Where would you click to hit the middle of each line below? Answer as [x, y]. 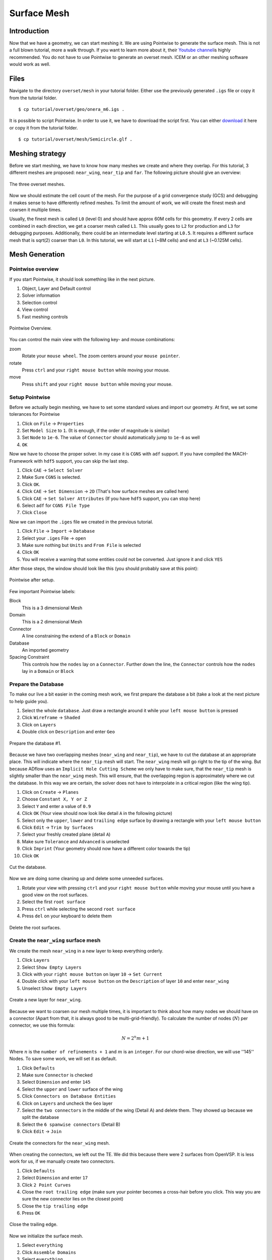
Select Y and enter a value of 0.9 [56, 806]
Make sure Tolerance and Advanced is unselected [76, 841]
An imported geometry [45, 650]
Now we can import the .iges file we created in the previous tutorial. [81, 522]
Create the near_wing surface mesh [55, 940]
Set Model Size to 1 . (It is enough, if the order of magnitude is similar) [96, 430]
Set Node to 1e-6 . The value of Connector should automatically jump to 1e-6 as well [111, 437]
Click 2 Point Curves [46, 1185]
